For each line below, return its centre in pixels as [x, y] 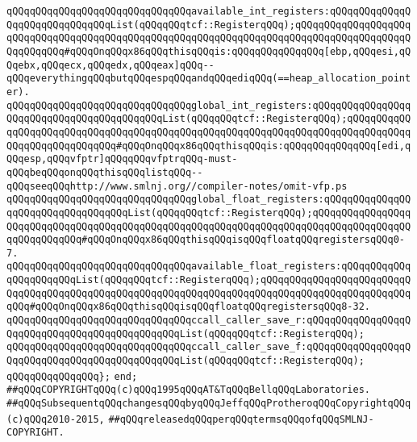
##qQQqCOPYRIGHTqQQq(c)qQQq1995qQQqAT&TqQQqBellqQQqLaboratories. [189, 390]
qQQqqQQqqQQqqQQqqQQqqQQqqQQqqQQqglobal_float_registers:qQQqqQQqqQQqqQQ [209, 200]
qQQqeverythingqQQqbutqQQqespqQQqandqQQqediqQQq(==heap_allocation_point [209, 79]
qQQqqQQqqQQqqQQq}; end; [72, 376]
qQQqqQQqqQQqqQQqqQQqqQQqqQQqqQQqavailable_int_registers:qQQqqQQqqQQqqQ [209, 11]
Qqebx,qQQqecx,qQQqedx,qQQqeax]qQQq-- [111, 65]
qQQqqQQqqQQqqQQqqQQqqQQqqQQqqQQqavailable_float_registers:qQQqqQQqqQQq [209, 267]
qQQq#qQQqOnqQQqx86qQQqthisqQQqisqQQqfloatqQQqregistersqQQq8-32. [189, 307]
